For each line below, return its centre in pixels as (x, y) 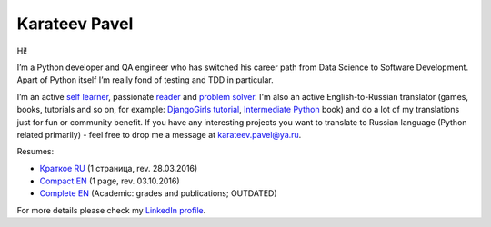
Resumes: (35, 152)
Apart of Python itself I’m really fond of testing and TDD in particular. (145, 80)
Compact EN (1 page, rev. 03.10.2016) (110, 181)
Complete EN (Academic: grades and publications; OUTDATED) (158, 193)
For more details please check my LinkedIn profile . (111, 210)
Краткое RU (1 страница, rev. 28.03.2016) (119, 168)
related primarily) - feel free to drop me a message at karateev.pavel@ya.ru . (159, 134)
